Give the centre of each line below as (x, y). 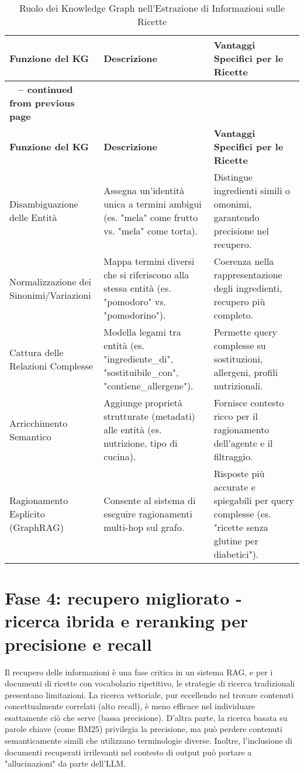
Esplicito (27, 514)
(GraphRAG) (37, 527)
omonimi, (233, 204)
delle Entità (33, 217)
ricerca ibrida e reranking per (127, 621)
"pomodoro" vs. (135, 301)
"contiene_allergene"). (148, 386)
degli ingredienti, (248, 288)
